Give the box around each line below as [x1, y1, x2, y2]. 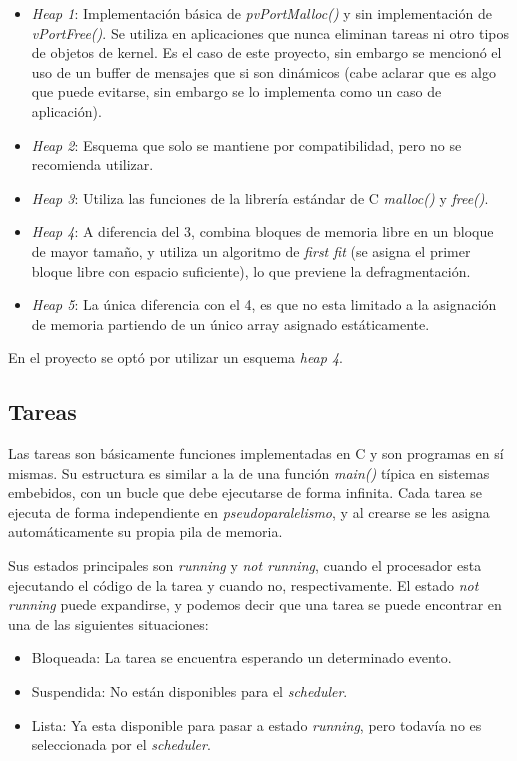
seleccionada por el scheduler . [31, 734, 211, 755]
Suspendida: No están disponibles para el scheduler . [31, 681, 348, 702]
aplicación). [31, 100, 102, 121]
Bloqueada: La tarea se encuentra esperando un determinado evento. [31, 647, 452, 668]
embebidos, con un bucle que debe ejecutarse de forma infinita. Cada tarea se [8, 482, 482, 503]
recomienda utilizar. [31, 154, 154, 175]
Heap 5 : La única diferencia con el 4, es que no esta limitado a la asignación [31, 294, 497, 315]
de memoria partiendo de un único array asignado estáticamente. [31, 313, 430, 334]
